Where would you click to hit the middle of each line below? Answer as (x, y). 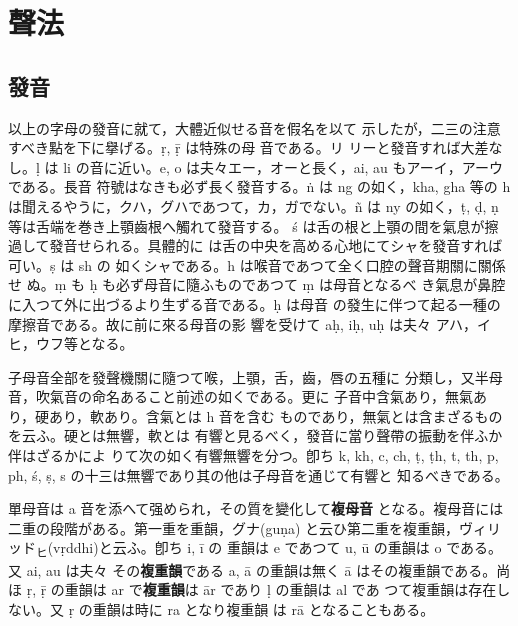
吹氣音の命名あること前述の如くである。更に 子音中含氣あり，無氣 (254, 396)
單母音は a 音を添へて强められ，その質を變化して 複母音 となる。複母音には (256, 508)
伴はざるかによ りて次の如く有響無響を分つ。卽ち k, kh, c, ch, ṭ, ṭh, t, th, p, (253, 455)
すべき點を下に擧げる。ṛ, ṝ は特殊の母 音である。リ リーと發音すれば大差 (248, 147)
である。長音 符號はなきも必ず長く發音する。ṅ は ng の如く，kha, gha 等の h (259, 186)
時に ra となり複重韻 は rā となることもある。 (284, 608)
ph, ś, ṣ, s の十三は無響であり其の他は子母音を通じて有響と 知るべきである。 (258, 474)
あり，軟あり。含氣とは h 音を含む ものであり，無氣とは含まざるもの (276, 415)
